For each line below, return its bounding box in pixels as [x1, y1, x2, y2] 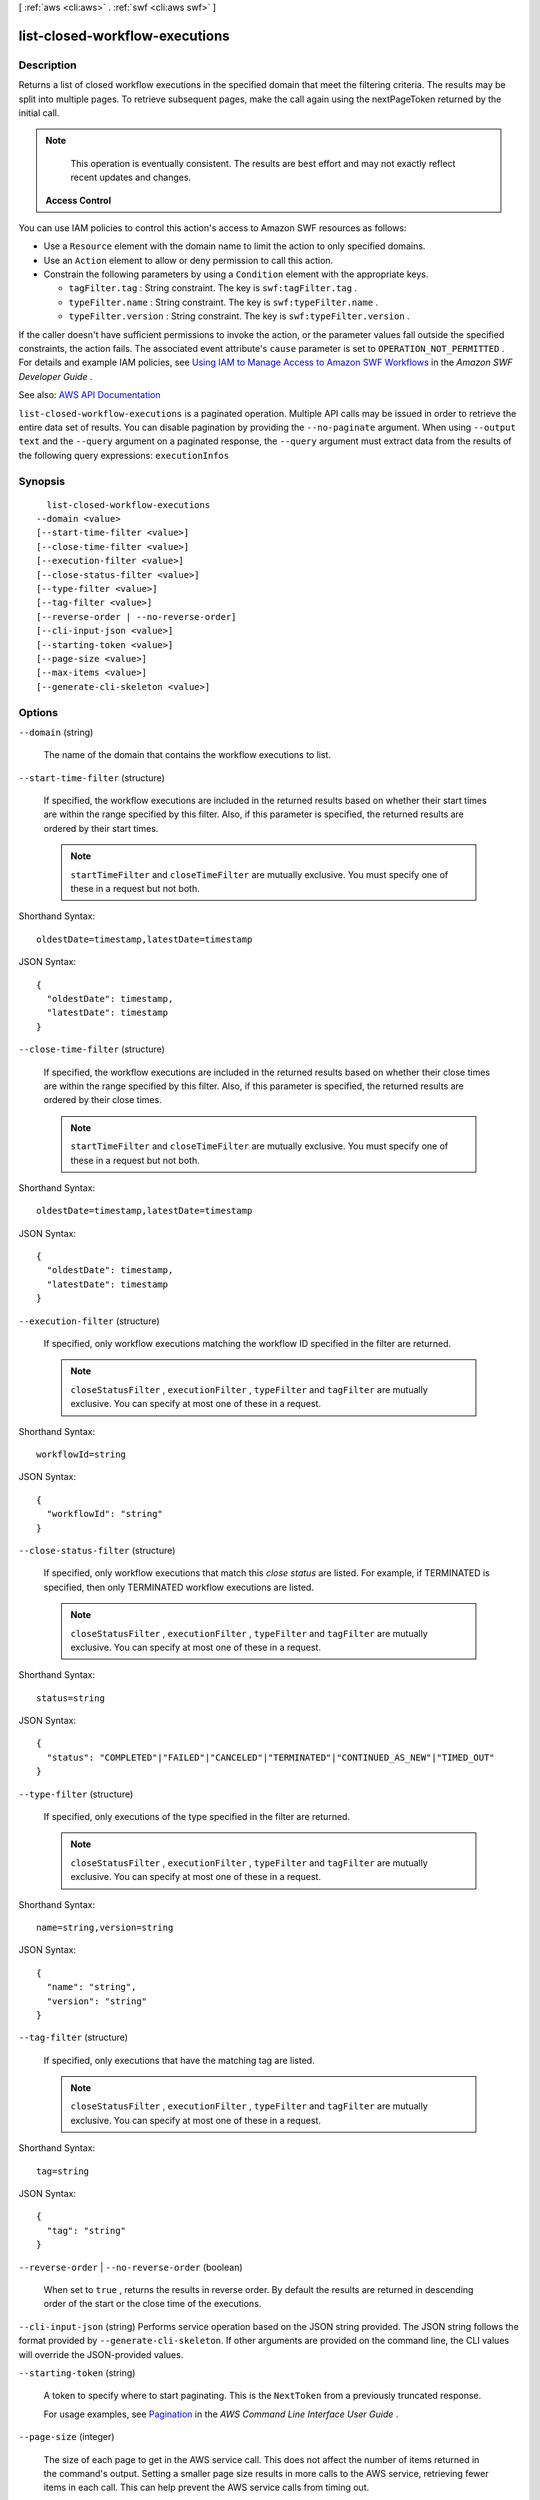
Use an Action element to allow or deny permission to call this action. [43, 254, 334, 266]
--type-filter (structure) [18, 1788, 134, 1800]
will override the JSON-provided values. [18, 2348, 184, 2360]
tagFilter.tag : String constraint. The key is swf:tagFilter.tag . [68, 282, 358, 294]
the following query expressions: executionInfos [18, 449, 230, 461]
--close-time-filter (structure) [18, 1043, 165, 1055]
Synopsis [18, 474, 65, 488]
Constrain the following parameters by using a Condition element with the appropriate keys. [43, 268, 429, 280]
